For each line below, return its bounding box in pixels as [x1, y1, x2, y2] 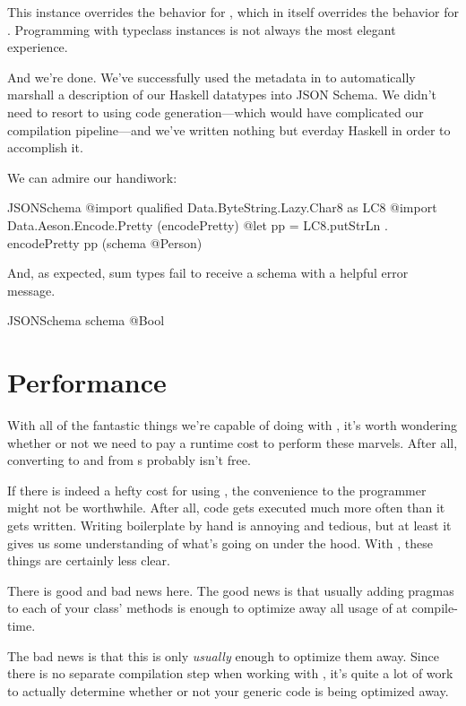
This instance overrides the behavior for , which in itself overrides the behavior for [7, 3, 459, 21]
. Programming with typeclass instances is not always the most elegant [7, 20, 396, 39]
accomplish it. [7, 138, 83, 157]
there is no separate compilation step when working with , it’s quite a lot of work [7, 664, 453, 683]
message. [7, 280, 56, 299]
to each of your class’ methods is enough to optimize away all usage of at [7, 598, 408, 617]
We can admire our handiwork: [7, 168, 177, 186]
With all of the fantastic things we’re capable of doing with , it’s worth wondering [7, 416, 458, 435]
